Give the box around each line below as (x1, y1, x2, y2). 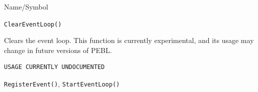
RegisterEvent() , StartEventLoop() (4, 78, 120, 89)
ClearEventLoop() (4, 20, 62, 28)
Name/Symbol (4, 1, 48, 11)
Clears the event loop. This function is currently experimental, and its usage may (4, 35, 254, 45)
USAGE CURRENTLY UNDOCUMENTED (4, 63, 105, 71)
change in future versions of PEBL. (4, 44, 112, 55)
